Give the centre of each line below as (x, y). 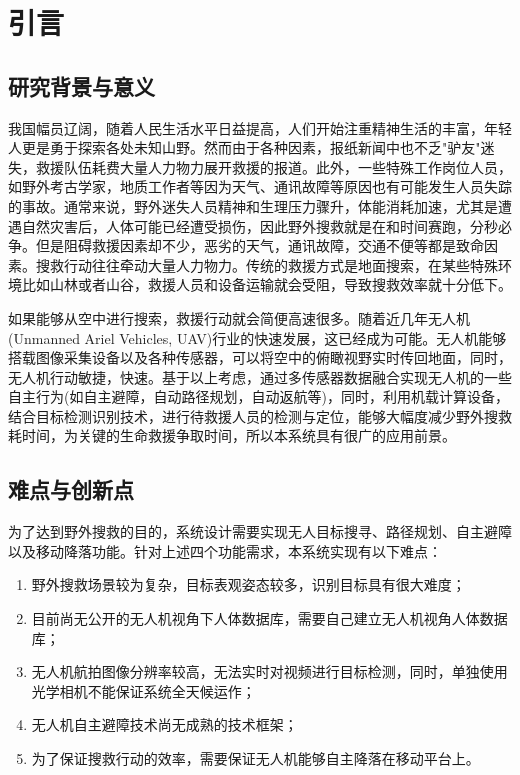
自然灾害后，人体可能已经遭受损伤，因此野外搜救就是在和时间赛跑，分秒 (259, 225)
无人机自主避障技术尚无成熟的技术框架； (164, 724)
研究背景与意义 (81, 85)
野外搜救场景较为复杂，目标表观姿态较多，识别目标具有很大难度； (248, 584)
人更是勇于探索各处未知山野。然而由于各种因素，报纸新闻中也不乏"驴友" (244, 147)
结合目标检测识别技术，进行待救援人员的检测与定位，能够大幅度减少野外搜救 (260, 415)
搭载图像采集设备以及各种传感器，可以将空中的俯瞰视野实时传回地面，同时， (260, 357)
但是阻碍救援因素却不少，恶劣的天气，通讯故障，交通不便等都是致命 (259, 245)
